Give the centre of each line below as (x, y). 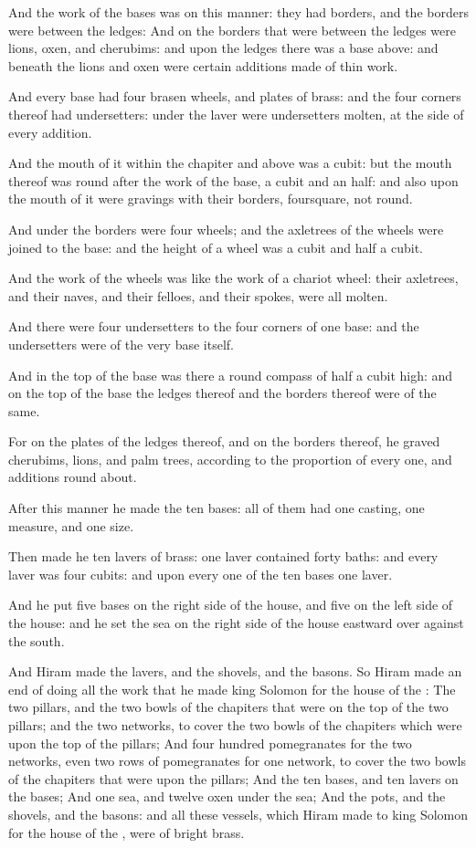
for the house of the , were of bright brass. (127, 832)
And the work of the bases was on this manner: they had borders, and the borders (238, 12)
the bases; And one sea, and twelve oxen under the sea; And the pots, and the (227, 796)
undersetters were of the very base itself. (121, 344)
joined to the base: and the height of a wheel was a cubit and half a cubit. (216, 247)
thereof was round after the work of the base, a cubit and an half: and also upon (233, 180)
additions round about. (73, 477)
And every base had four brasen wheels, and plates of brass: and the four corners (235, 96)
